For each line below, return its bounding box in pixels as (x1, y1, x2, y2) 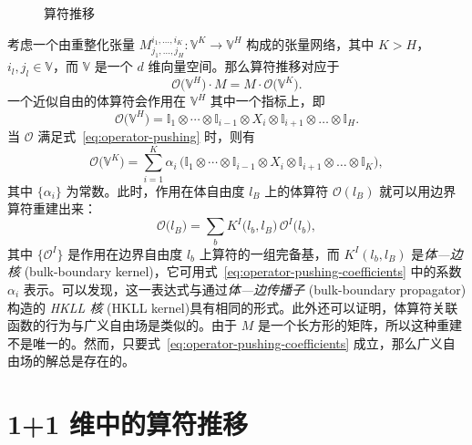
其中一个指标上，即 (210, 91, 325, 110)
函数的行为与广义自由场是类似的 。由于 (7, 316, 237, 335)
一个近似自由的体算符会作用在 (7, 91, 186, 110)
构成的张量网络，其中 (246, 34, 375, 53)
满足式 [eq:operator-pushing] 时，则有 (37, 127, 256, 146)
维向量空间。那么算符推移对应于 (148, 57, 340, 76)
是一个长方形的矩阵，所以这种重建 (257, 316, 462, 335)
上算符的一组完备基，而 (199, 243, 340, 263)
